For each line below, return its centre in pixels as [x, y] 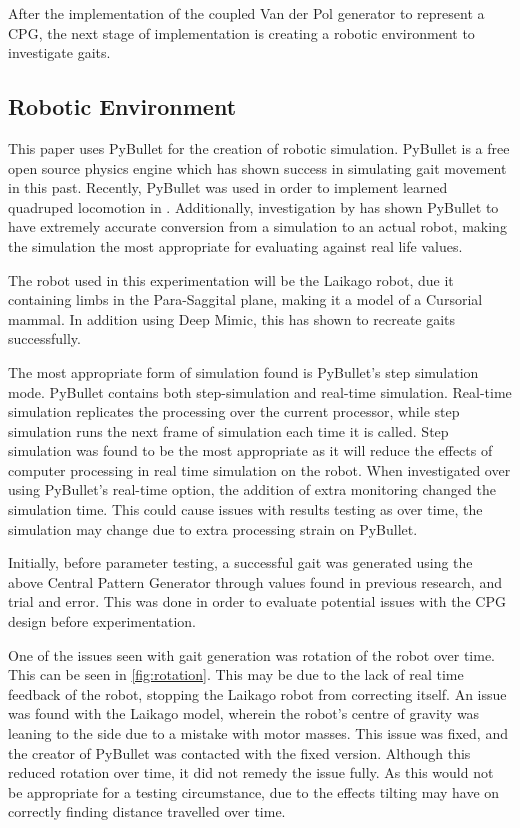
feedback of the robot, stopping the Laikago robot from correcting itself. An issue [257, 693]
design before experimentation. [102, 621]
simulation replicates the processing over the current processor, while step [234, 411]
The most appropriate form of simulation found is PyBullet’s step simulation [243, 371]
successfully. [44, 338]
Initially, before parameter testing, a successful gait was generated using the [240, 562]
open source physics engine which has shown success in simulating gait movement [257, 167]
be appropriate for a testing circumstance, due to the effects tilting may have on [254, 791]
